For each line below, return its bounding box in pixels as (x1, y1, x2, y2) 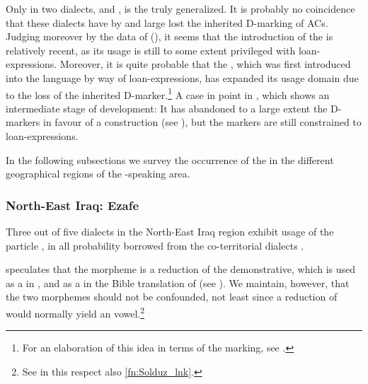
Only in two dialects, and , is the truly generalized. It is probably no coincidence (6, 1, 355, 16)
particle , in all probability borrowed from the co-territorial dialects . (6, 238, 304, 252)
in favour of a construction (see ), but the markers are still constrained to (43, 115, 362, 129)
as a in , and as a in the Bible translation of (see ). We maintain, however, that (6, 275, 350, 290)
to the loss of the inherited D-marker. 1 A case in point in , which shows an (6, 85, 330, 102)
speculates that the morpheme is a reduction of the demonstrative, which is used (6, 262, 356, 277)
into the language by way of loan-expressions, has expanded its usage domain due (6, 70, 359, 85)
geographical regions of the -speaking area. (6, 166, 190, 181)
